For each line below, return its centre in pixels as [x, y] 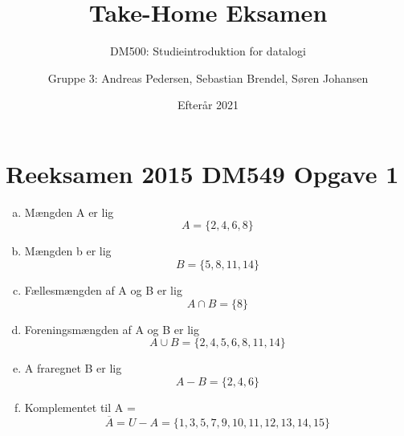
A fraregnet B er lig [73, 368]
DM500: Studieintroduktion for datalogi [208, 51]
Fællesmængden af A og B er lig [103, 290]
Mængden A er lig [69, 212]
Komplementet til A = [80, 407]
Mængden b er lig [68, 251]
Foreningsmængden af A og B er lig [112, 329]
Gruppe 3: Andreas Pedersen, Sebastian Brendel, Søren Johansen [208, 77]
